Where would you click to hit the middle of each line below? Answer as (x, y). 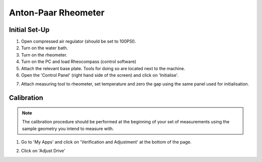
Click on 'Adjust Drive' (43, 151)
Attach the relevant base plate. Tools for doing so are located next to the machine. (103, 68)
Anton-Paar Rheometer (57, 13)
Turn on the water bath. (45, 48)
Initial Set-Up (29, 30)
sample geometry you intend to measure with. (68, 129)
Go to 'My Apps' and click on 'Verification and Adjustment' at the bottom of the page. (106, 142)
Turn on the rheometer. (44, 55)
